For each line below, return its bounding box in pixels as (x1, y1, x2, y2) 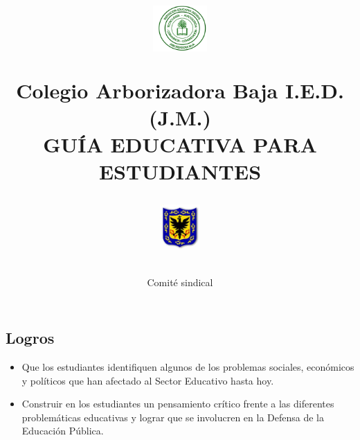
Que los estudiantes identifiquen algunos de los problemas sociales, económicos (21, 360, 354, 373)
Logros (6, 327, 55, 349)
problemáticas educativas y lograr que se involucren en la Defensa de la (21, 410, 324, 424)
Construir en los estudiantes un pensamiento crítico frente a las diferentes (21, 396, 334, 411)
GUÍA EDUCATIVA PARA (43, 130, 317, 158)
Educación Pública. (21, 423, 104, 438)
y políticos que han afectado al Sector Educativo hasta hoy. (21, 373, 274, 387)
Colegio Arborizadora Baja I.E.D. (16, 76, 344, 104)
